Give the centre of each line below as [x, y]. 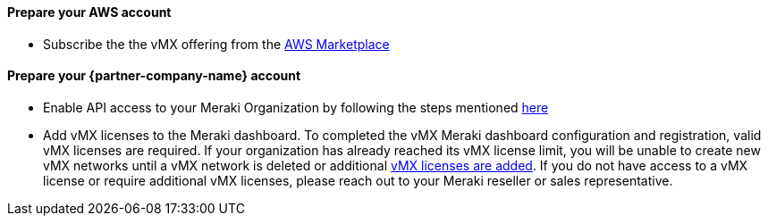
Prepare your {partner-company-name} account [154, 76]
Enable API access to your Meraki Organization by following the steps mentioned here [296, 107]
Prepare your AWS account [89, 12]
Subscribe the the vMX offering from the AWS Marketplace [216, 44]
